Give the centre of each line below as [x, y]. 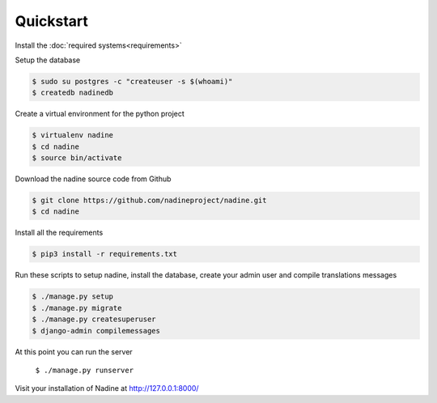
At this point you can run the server [74, 351]
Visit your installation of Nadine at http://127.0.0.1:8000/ [107, 388]
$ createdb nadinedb [72, 93]
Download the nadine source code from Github [93, 179]
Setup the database [48, 60]
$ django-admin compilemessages [96, 331]
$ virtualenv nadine [72, 135]
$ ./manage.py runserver [84, 370]
